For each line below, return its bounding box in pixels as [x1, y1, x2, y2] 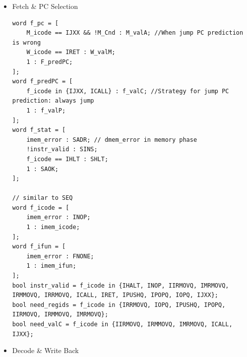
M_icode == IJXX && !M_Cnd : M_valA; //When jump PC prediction [26, 29, 244, 37]
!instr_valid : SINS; [26, 146, 98, 153]
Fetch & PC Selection [12, 1, 78, 11]
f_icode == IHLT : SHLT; [26, 155, 109, 163]
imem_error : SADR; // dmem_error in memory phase [26, 136, 197, 143]
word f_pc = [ [12, 19, 59, 27]
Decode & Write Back [12, 345, 79, 356]
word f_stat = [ [12, 126, 66, 134]
